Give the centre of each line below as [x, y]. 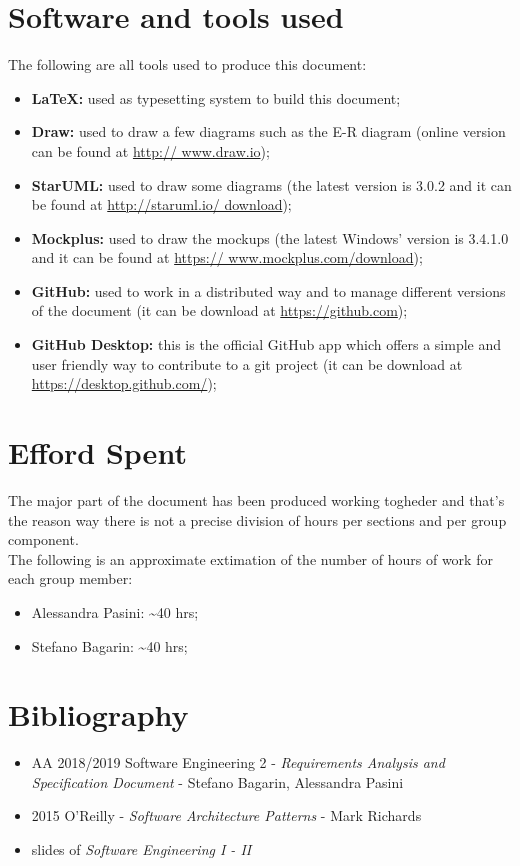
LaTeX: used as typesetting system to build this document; [216, 97]
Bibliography [98, 714]
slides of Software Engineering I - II [141, 849]
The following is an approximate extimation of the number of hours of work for [250, 558]
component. [43, 539]
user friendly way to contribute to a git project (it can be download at [247, 363]
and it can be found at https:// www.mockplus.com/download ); [227, 257]
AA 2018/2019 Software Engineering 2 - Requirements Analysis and [238, 762]
